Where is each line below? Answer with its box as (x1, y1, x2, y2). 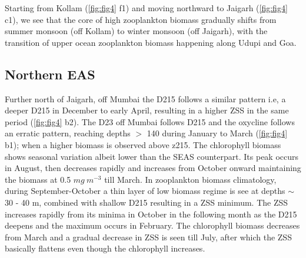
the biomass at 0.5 (5, 173, 71, 185)
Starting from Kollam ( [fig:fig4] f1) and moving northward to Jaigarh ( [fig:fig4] (5, 2, 288, 14)
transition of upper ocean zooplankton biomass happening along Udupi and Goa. (5, 36, 297, 48)
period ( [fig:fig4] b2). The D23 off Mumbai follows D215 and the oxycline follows (5, 115, 295, 128)
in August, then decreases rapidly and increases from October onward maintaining (5, 162, 301, 174)
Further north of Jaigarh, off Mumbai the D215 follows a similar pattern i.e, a (5, 92, 286, 105)
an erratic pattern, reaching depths (5, 127, 131, 139)
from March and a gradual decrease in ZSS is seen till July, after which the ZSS (5, 230, 292, 243)
